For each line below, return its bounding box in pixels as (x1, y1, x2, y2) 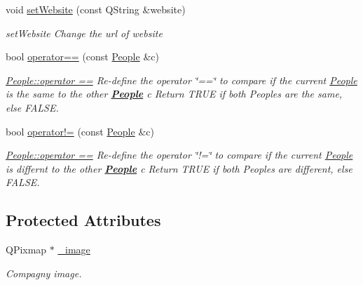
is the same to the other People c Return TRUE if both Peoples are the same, (6, 86, 343, 101)
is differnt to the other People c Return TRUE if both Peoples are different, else (6, 161, 352, 175)
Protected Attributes (6, 209, 161, 231)
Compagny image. (6, 265, 82, 280)
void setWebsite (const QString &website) (6, 2, 186, 16)
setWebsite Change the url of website (6, 25, 163, 40)
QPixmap (6, 242, 47, 257)
